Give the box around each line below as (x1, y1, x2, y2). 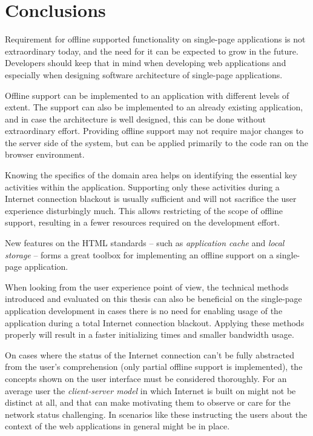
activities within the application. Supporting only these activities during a (5, 180, 280, 193)
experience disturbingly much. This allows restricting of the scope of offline (5, 204, 283, 216)
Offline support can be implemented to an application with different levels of (5, 89, 289, 101)
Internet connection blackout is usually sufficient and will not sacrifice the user (5, 192, 297, 205)
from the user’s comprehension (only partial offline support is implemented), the (5, 360, 303, 373)
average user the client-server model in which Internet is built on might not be (5, 384, 296, 397)
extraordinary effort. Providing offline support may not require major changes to (5, 124, 304, 137)
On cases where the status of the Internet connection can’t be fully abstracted (5, 348, 295, 361)
